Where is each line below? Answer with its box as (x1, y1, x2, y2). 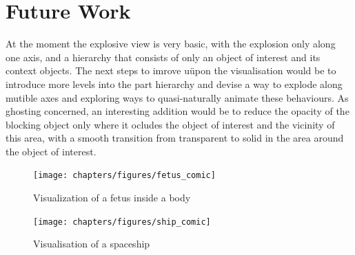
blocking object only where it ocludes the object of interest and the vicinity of (6, 117, 335, 131)
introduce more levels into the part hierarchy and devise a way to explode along (6, 76, 343, 91)
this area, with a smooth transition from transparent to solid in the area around (6, 131, 344, 145)
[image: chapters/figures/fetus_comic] (33, 170, 216, 181)
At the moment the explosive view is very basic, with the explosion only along (6, 36, 336, 51)
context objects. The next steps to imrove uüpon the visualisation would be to (6, 63, 336, 78)
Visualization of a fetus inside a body (33, 190, 191, 205)
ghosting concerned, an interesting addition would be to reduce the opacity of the (6, 104, 349, 118)
